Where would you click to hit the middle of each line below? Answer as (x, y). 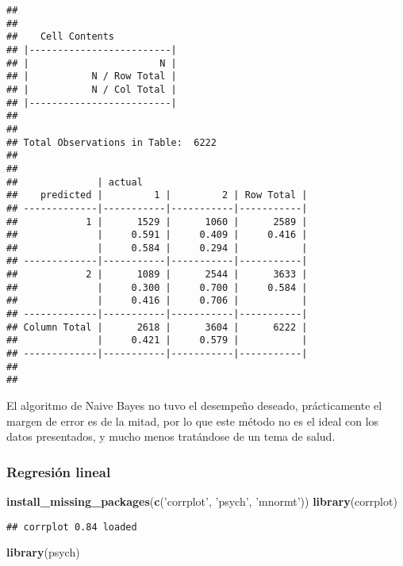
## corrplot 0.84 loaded (72, 527)
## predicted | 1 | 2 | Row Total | (157, 195)
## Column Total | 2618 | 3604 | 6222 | (157, 327)
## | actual (75, 182)
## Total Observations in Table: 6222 (111, 142)
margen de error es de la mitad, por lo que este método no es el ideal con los (193, 421)
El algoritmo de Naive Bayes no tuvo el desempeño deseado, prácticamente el (194, 405)
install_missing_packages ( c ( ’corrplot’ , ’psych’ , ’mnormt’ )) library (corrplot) (202, 501)
